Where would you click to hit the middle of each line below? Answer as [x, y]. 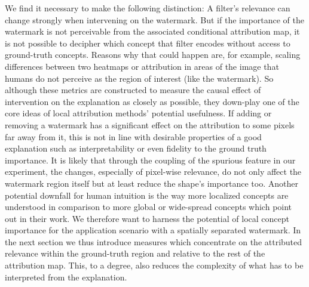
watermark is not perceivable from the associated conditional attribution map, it [152, 31]
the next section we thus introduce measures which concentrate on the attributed [154, 241]
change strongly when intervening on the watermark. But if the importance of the [154, 19]
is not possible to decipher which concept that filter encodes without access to [148, 43]
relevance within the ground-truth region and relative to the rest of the [135, 253]
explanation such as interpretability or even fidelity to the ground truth [136, 148]
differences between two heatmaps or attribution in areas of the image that [142, 66]
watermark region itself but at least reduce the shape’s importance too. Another [152, 183]
